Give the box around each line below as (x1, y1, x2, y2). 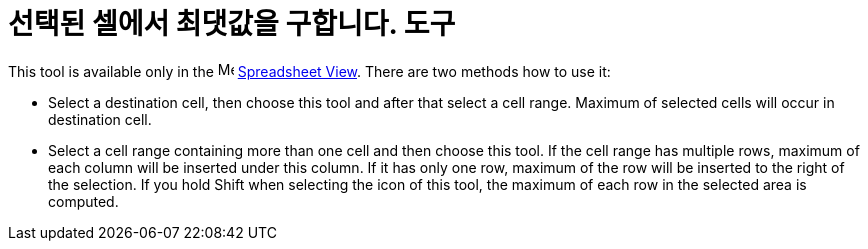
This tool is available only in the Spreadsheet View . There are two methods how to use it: (8, 62, 611, 80)
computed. (48, 192, 119, 210)
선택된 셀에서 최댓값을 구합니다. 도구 (8, 7, 456, 41)
